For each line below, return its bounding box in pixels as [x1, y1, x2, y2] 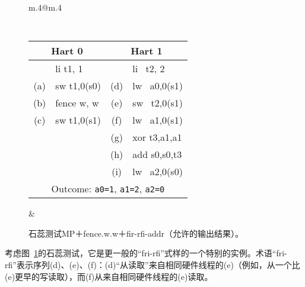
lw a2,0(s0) [132, 165, 183, 179]
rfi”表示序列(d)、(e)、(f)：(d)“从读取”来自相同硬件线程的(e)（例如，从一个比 [5, 259, 300, 271]
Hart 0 [51, 44, 83, 58]
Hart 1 [131, 44, 163, 58]
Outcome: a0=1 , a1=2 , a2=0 [51, 182, 165, 196]
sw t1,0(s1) [55, 113, 101, 127]
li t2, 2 [132, 62, 165, 76]
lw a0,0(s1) [132, 79, 183, 93]
